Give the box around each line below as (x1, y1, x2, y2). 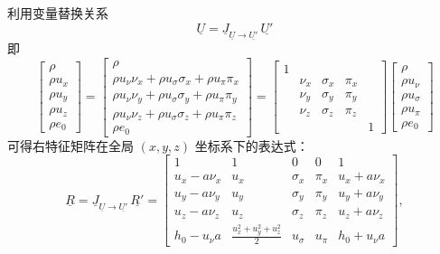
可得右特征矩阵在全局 (7, 136, 134, 155)
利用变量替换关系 (7, 4, 108, 22)
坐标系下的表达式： (194, 136, 309, 155)
